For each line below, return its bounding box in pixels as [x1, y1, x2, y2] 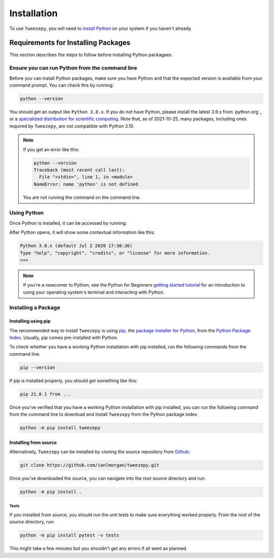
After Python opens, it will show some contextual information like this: [9, 229, 155, 235]
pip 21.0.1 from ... [20, 391, 71, 397]
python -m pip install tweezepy [20, 425, 101, 431]
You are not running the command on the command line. [23, 194, 141, 200]
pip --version [20, 364, 55, 370]
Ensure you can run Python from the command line [9, 64, 137, 72]
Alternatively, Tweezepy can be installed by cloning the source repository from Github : [9, 449, 190, 455]
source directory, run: [9, 519, 55, 525]
